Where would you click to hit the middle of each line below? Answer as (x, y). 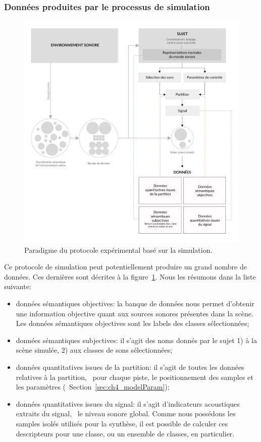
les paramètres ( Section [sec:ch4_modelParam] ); (93, 387)
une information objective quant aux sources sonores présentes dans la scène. (135, 313)
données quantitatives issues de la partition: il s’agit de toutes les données (130, 367)
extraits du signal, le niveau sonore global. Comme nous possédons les (126, 413)
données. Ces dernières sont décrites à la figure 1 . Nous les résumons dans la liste (130, 276)
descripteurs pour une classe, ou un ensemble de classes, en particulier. (125, 433)
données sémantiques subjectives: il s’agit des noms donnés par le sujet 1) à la (136, 340)
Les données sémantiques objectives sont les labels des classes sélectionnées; (133, 323)
